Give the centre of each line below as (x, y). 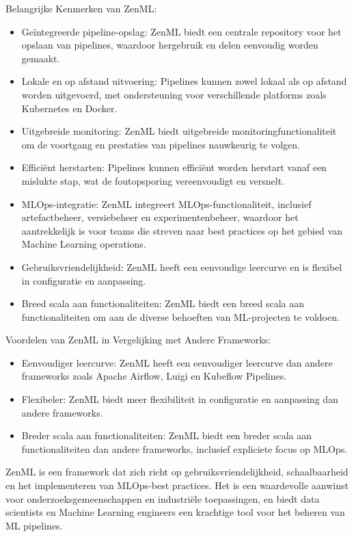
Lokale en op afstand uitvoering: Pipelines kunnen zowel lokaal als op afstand (184, 81)
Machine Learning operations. (84, 244)
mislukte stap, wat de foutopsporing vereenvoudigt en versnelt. (153, 180)
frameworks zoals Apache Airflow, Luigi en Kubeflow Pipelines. (154, 376)
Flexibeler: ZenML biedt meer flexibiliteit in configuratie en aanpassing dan (180, 399)
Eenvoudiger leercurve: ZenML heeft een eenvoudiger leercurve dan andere (177, 362)
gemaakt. (41, 58)
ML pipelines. (34, 525)
